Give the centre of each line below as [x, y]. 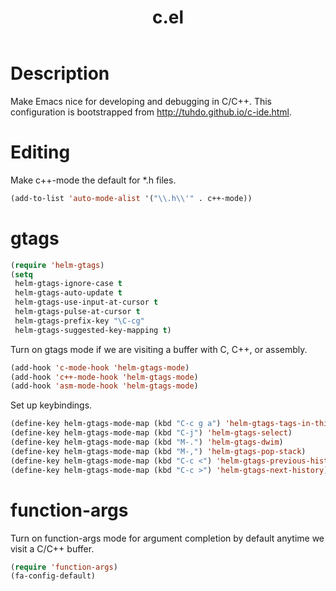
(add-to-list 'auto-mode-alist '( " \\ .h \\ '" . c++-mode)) [131, 198]
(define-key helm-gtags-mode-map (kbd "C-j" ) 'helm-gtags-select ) [151, 433]
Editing [40, 152]
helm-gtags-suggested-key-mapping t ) [93, 330]
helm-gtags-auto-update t [68, 293]
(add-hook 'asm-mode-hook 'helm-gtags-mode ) [104, 386]
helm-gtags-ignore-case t [68, 284]
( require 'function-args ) [64, 567]
